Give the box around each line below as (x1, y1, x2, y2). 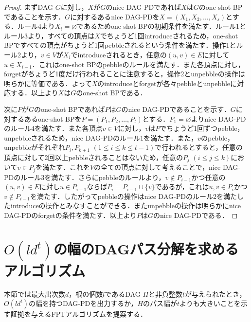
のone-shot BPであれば (34, 104, 105, 114)
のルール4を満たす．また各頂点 (4, 123, 103, 133)
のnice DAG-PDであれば (106, 2, 181, 12)
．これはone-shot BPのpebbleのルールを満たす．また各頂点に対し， (32, 59, 245, 69)
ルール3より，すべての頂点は (4, 30, 95, 40)
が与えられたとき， (185, 288, 246, 299)
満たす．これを (42, 162, 90, 172)
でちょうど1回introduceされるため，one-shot (100, 30, 238, 40)
